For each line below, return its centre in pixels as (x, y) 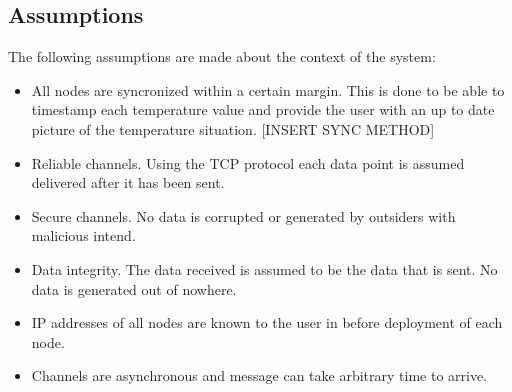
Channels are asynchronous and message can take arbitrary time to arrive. (259, 375)
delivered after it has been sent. (128, 182)
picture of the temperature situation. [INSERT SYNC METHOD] (233, 128)
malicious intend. (83, 235)
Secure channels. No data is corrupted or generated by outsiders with (243, 215)
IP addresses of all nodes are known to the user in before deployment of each (267, 322)
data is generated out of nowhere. (134, 288)
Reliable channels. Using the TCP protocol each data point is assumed (248, 162)
